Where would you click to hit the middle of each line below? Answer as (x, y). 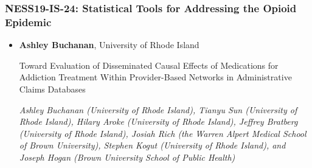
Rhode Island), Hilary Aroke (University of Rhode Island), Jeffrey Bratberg (158, 121)
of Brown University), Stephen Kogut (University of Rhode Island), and (152, 145)
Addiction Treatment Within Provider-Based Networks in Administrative (155, 77)
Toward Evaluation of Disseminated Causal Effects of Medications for (149, 65)
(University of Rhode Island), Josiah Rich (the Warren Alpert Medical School (163, 133)
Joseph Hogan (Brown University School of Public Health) (127, 157)
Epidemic (28, 22)
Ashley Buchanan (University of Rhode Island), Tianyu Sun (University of (158, 109)
